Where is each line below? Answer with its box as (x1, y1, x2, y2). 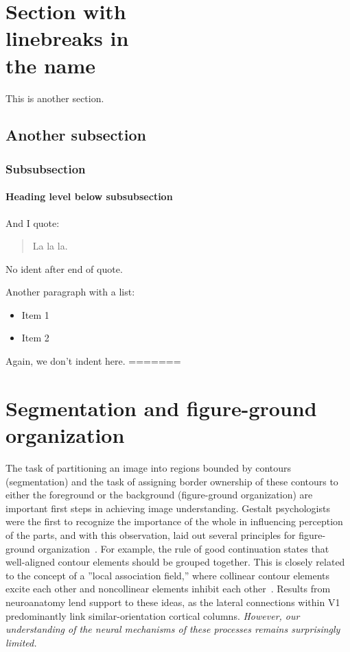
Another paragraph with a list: (5, 285, 135, 299)
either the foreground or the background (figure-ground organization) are (5, 487, 313, 502)
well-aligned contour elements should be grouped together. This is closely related (5, 555, 345, 569)
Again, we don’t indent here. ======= (5, 354, 181, 368)
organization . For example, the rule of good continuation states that (38, 541, 329, 555)
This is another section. (5, 90, 104, 105)
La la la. (32, 239, 68, 253)
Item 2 (21, 330, 49, 345)
